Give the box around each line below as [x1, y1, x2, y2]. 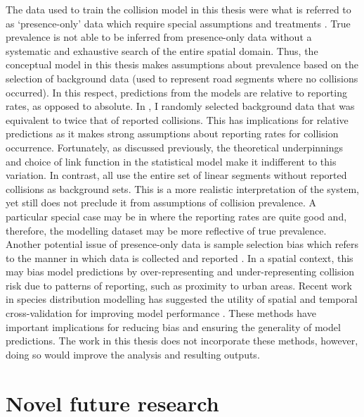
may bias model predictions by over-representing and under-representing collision [6, 264, 355, 279]
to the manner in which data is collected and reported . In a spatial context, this [6, 250, 353, 265]
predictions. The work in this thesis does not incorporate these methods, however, [6, 333, 358, 348]
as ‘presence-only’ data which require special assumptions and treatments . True [6, 15, 351, 30]
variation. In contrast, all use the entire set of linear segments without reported [6, 168, 347, 182]
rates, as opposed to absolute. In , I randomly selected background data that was [6, 99, 355, 113]
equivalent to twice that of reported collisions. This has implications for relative [6, 112, 349, 127]
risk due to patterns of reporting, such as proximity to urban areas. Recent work [6, 278, 352, 292]
